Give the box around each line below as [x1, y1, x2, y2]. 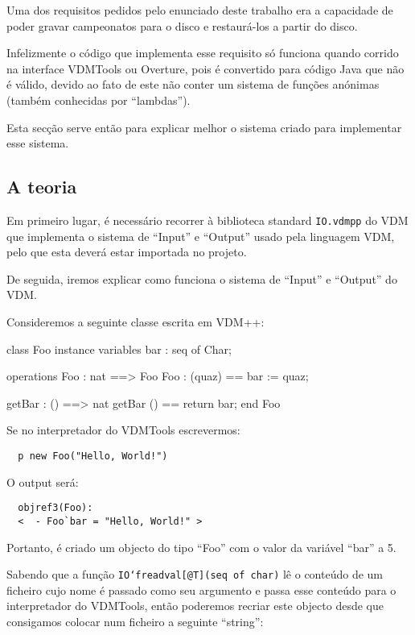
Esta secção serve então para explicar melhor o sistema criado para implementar [6, 118, 402, 135]
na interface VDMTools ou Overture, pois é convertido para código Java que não [6, 60, 405, 77]
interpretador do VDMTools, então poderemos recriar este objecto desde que [6, 597, 384, 614]
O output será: [6, 473, 79, 490]
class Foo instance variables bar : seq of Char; [6, 340, 232, 357]
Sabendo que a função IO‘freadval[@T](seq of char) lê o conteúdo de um [6, 566, 384, 583]
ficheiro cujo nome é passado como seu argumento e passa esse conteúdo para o [6, 581, 397, 598]
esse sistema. [6, 135, 69, 151]
